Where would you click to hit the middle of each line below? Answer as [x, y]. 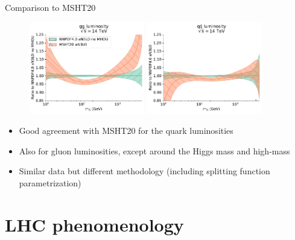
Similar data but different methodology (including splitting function [144, 171]
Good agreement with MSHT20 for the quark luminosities [126, 130]
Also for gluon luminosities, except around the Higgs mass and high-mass [154, 150]
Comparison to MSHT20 [50, 7]
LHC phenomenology [94, 224]
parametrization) [50, 182]
